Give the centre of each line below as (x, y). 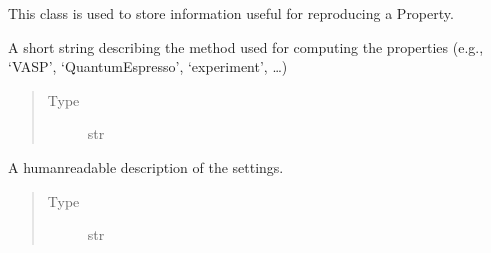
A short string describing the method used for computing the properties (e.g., (246, 46)
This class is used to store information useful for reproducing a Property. (231, 13)
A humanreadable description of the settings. (146, 166)
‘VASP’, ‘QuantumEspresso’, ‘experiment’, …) (148, 66)
